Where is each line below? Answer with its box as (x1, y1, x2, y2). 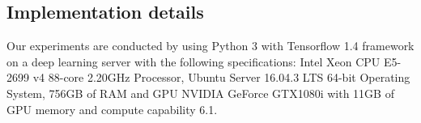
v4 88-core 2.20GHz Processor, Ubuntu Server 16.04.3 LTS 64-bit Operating (32, 69, 410, 86)
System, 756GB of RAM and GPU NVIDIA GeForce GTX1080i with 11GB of (6, 84, 394, 101)
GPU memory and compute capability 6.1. (6, 100, 218, 117)
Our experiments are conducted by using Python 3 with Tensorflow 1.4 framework (6, 37, 415, 54)
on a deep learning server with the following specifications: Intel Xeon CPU (6, 53, 381, 70)
